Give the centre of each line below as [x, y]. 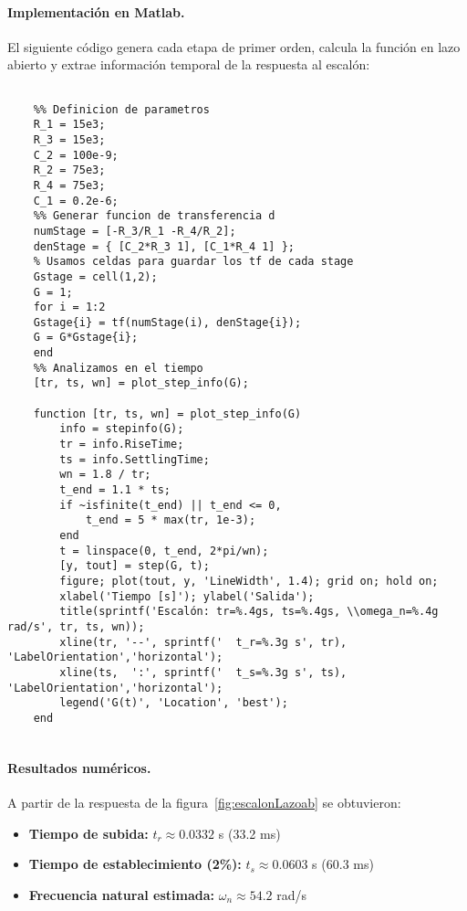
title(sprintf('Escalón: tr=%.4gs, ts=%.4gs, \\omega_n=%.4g [249, 612]
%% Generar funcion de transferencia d [154, 216]
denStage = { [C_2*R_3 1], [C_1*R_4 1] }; [164, 246]
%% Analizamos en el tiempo [118, 368]
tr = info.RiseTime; [122, 445]
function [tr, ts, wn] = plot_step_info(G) [167, 413]
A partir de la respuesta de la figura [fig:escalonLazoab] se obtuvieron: [204, 802]
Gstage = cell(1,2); [95, 276]
